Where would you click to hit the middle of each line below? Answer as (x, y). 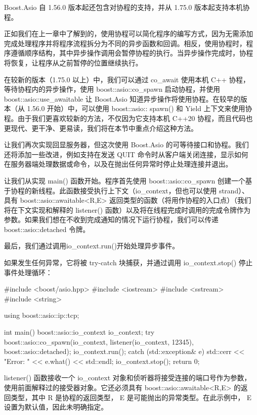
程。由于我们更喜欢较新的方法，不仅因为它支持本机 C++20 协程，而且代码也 (128, 118)
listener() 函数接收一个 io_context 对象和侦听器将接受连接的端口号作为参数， (128, 378)
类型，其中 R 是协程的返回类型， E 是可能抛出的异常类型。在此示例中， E (131, 397)
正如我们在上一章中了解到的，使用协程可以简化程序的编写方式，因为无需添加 (128, 33)
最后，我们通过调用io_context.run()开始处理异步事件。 (92, 246)
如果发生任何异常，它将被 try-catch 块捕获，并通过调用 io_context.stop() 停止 (128, 263)
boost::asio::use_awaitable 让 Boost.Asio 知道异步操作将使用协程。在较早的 (122, 98)
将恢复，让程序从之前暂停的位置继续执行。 (73, 62)
